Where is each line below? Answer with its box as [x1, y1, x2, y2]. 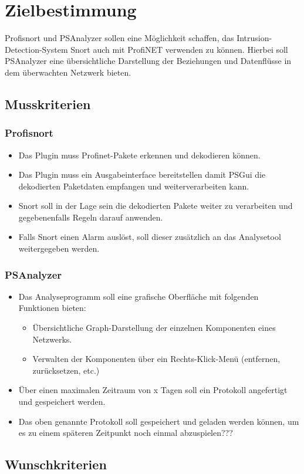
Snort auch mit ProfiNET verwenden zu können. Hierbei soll [70, 43, 288, 55]
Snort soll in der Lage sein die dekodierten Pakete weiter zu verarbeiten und [18, 199, 293, 212]
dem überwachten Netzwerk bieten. [5, 66, 131, 78]
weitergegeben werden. [18, 242, 100, 255]
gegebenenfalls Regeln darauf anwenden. [18, 211, 163, 223]
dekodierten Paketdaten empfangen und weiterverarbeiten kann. [18, 180, 249, 192]
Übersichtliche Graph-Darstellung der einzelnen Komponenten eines [32, 321, 276, 334]
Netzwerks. [32, 333, 72, 345]
